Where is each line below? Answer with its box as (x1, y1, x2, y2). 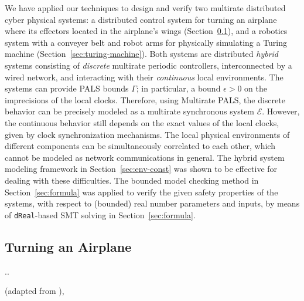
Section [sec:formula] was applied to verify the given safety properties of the (5, 185, 278, 198)
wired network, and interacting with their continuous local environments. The (5, 70, 283, 83)
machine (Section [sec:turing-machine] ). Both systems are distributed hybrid (5, 48, 279, 60)
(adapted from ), (5, 285, 64, 297)
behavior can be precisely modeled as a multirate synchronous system (5, 105, 255, 117)
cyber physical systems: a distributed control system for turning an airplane (5, 13, 277, 25)
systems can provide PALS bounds (5, 82, 129, 94)
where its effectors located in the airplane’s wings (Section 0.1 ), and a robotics (5, 25, 288, 37)
